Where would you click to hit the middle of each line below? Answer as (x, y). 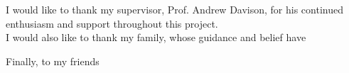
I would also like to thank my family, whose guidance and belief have (156, 37)
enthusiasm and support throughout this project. (112, 23)
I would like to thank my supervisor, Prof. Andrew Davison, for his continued (174, 9)
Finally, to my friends (53, 61)
